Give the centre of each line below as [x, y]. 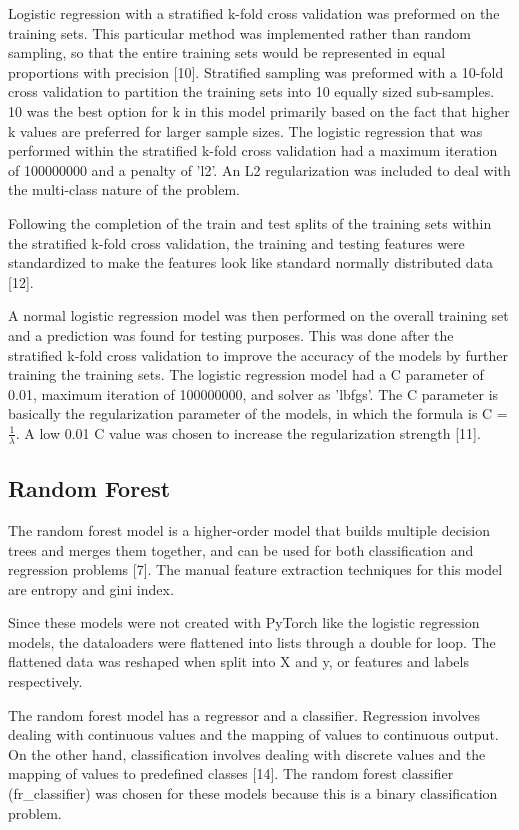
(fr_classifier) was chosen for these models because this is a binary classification [253, 793]
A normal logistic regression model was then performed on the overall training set [258, 315]
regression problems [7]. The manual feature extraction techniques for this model [255, 569]
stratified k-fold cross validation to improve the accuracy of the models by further [258, 354]
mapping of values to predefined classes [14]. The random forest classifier [231, 773]
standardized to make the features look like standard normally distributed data [251, 262]
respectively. [45, 681]
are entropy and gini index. [91, 588]
